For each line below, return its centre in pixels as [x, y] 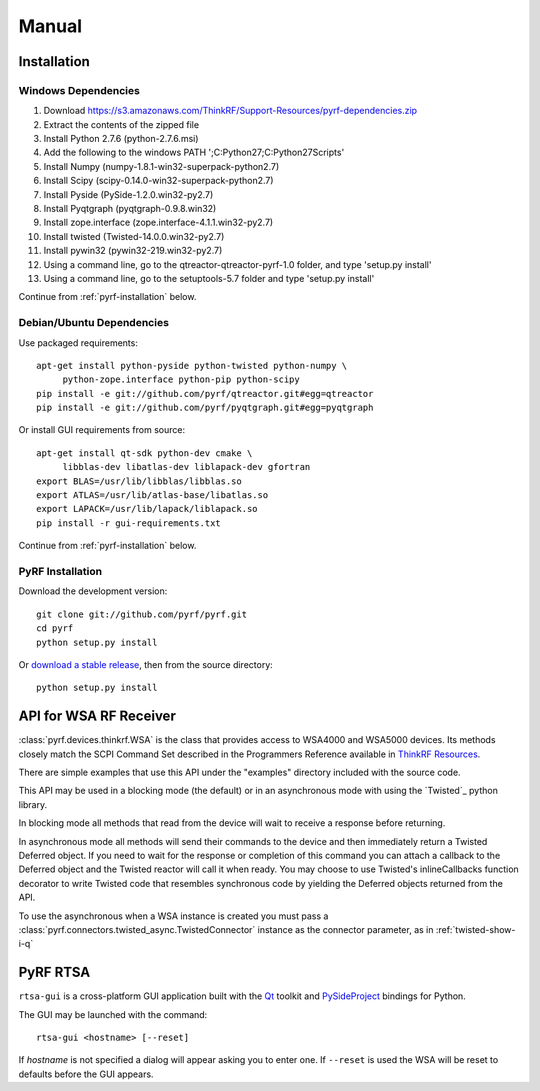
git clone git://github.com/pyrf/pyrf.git [142, 614]
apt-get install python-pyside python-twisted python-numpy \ [192, 365]
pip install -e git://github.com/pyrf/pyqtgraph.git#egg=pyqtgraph [205, 408]
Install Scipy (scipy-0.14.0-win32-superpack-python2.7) [158, 181]
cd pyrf [55, 628]
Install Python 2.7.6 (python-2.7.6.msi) [121, 139]
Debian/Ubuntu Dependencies [94, 323]
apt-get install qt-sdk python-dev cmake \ [144, 453]
